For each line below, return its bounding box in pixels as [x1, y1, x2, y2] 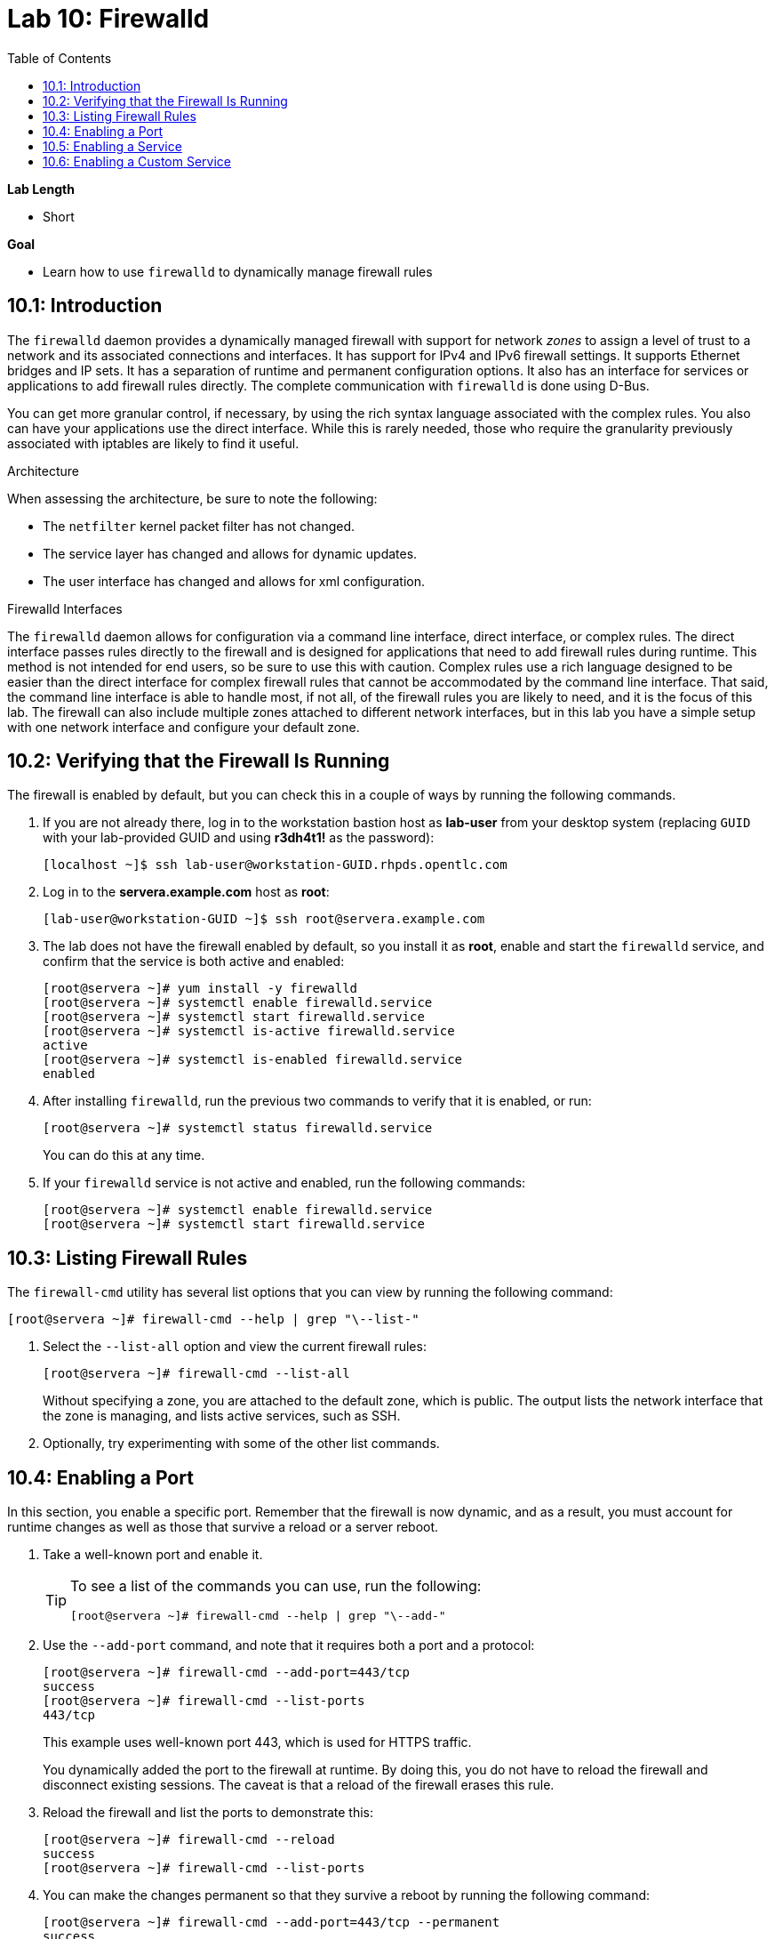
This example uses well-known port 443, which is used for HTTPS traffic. [43, 1734, 472, 1750]
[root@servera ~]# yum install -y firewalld [43, 981, 358, 996]
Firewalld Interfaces [7, 600, 123, 616]
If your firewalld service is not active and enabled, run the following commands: [43, 1175, 526, 1191]
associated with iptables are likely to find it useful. [7, 435, 300, 451]
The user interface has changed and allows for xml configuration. [43, 573, 425, 589]
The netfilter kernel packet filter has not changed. [43, 518, 356, 534]
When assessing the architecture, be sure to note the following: [7, 490, 378, 506]
